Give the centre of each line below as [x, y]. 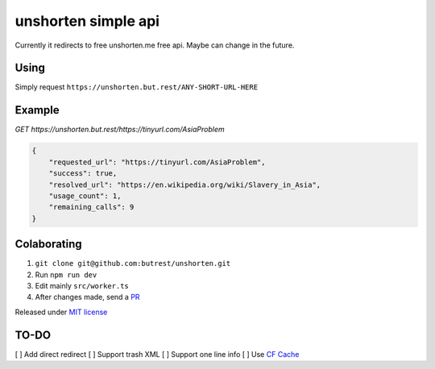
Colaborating [48, 245]
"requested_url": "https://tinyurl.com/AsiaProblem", [157, 162]
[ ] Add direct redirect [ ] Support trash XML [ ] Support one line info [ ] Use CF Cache [157, 354]
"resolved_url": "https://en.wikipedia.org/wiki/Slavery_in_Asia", [185, 184]
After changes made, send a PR [87, 297]
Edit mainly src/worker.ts [82, 285]
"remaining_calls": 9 [91, 207]
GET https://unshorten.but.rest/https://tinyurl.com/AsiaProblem [120, 130]
